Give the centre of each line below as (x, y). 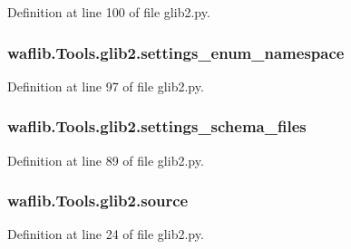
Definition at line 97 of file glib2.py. (106, 86)
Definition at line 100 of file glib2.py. (109, 12)
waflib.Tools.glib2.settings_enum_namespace (176, 52)
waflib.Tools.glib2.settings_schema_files (157, 126)
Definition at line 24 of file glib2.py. (106, 234)
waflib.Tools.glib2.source (98, 201)
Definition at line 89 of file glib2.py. (106, 160)
